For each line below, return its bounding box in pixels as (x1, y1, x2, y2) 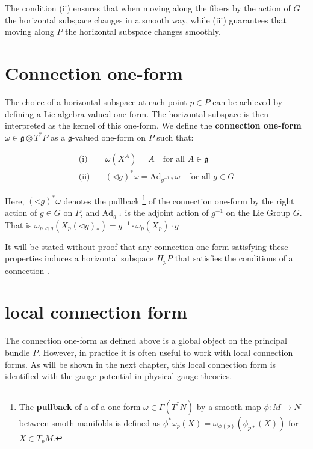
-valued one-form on (72, 130, 146, 143)
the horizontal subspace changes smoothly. (65, 25, 221, 38)
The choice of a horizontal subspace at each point (5, 95, 187, 108)
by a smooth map (196, 400, 261, 412)
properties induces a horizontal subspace (5, 252, 153, 264)
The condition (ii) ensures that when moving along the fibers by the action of (5, 2, 291, 14)
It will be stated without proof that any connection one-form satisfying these (5, 240, 288, 252)
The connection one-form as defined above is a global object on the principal (5, 334, 287, 347)
